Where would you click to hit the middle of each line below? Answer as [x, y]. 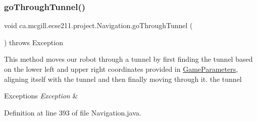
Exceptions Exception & [41, 96]
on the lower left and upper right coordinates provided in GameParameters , [121, 69]
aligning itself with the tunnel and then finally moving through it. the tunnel [123, 79]
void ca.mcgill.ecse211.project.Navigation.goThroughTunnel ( [98, 25]
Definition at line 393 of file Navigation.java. [73, 112]
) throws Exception [34, 42]
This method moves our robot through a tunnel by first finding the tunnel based [128, 59]
